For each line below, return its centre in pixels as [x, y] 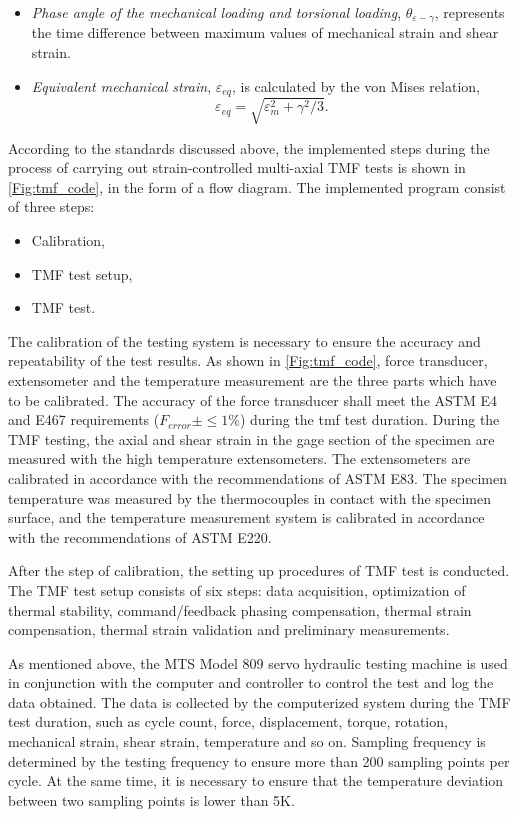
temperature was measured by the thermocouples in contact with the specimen [250, 497]
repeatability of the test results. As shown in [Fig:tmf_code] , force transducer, [248, 360]
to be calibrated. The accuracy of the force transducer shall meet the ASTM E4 [252, 399]
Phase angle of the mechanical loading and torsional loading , [216, 12]
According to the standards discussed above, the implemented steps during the [249, 147]
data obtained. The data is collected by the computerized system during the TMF [259, 701]
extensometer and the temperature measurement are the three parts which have [252, 379]
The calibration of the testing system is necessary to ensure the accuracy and [244, 340]
